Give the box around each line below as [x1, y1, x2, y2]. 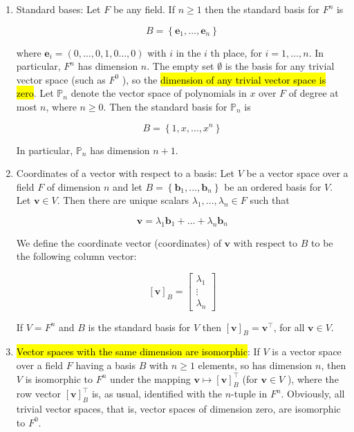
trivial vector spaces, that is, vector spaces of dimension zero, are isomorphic [16, 402, 341, 416]
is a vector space [272, 344, 342, 359]
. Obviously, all [281, 386, 345, 401]
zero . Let [16, 86, 54, 100]
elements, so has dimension [198, 358, 313, 372]
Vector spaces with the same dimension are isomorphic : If [16, 344, 260, 359]
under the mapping [110, 371, 191, 386]
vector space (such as [16, 72, 106, 86]
